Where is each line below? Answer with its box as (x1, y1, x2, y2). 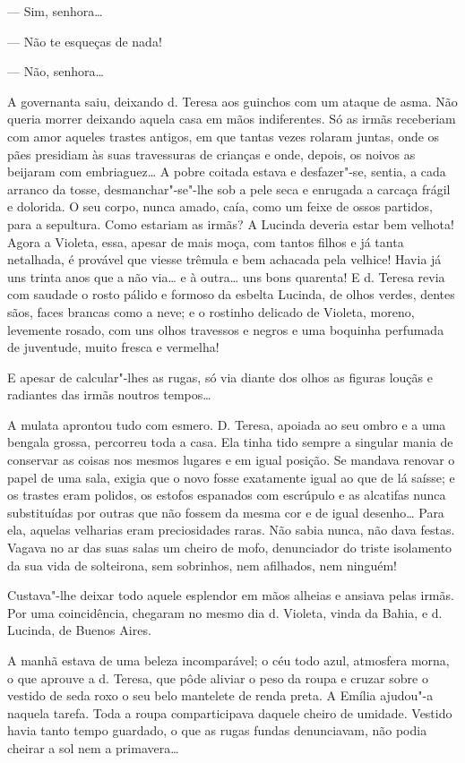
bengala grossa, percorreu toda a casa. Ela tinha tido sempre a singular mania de (7, 433, 453, 451)
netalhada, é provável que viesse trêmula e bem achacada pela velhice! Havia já (7, 250, 442, 269)
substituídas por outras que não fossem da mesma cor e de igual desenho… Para (7, 502, 444, 521)
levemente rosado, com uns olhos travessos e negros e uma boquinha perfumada (7, 320, 444, 339)
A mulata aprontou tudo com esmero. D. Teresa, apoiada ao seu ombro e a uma (7, 415, 446, 433)
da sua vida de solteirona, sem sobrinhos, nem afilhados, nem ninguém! (7, 555, 397, 574)
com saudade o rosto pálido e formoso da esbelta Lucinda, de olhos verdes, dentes (7, 285, 455, 304)
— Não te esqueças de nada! (7, 31, 162, 50)
